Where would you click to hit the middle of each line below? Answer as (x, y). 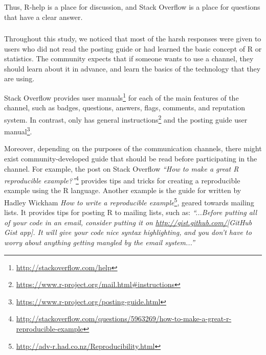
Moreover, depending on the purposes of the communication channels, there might (133, 148)
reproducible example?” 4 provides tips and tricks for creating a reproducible (122, 180)
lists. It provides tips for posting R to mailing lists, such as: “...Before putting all (131, 212)
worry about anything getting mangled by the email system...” (99, 242)
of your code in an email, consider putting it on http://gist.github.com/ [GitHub (128, 222)
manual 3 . (18, 131)
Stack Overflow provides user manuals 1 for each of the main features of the (121, 97)
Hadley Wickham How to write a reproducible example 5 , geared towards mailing (129, 202)
